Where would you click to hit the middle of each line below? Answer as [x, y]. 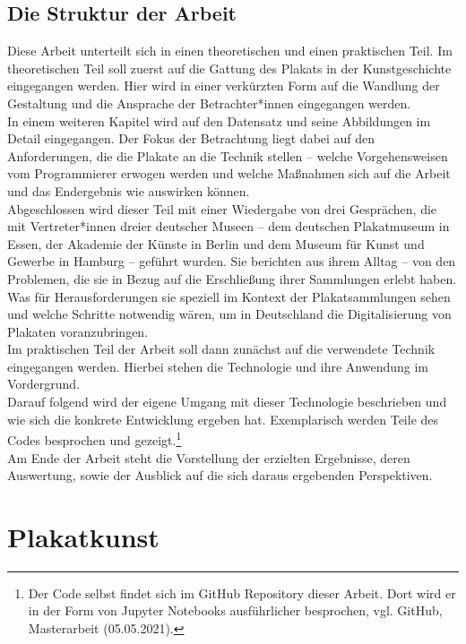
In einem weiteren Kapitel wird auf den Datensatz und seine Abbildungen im [219, 120]
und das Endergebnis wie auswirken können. [129, 190]
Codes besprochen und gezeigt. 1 [95, 438]
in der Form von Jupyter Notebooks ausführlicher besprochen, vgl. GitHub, [235, 610]
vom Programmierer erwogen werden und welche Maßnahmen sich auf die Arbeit [229, 173]
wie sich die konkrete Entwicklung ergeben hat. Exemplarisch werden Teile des [223, 419]
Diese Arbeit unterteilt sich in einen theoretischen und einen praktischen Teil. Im [230, 51]
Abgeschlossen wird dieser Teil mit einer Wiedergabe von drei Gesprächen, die [222, 208]
